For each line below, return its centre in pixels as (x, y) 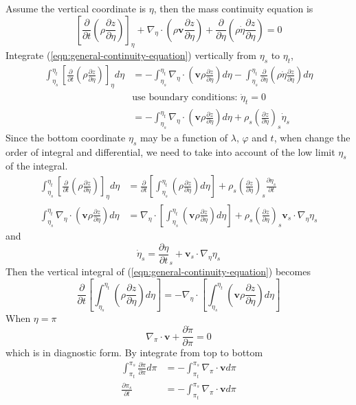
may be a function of (184, 137)
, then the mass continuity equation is (233, 8)
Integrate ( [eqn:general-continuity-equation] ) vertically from (131, 55)
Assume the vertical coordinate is (76, 8)
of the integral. (37, 166)
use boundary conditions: (185, 98)
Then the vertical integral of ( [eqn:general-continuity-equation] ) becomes (158, 271)
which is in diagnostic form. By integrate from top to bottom (134, 352)
